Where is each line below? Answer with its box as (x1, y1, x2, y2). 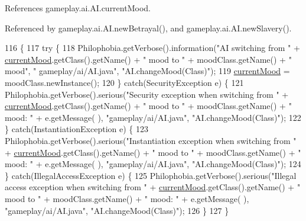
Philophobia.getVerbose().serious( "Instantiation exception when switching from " (5, 134, 297, 146)
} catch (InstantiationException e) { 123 (5, 123, 148, 135)
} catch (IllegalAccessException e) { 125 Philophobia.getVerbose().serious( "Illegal (5, 169, 297, 181)
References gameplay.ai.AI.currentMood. (5, 2, 151, 14)
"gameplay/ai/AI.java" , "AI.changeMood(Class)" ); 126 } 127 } (5, 204, 229, 216)
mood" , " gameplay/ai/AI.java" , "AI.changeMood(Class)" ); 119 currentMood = (5, 65, 290, 77)
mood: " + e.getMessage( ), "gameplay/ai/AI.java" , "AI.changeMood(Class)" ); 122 (5, 111, 301, 123)
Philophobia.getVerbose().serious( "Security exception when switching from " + (5, 88, 289, 100)
